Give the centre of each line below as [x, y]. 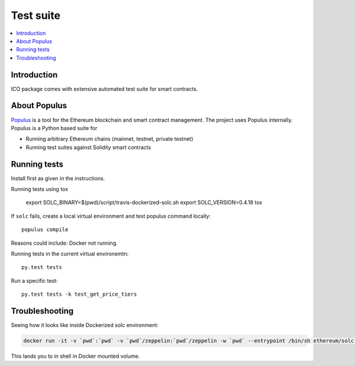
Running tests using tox [39, 189]
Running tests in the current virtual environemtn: [70, 254]
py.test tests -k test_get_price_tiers [79, 294]
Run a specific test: [34, 280]
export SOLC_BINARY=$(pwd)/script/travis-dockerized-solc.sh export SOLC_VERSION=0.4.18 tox [144, 203]
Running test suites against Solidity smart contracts [88, 147]
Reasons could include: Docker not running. [64, 243]
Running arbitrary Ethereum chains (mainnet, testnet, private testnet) [109, 139]
